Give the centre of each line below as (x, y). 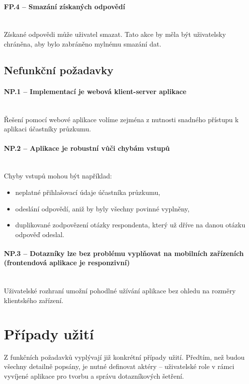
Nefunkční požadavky (59, 70)
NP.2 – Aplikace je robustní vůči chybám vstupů (87, 148)
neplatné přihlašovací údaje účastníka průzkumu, (88, 192)
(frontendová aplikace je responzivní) (67, 263)
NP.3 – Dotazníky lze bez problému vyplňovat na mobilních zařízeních (124, 253)
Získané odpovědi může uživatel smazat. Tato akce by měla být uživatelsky (115, 34)
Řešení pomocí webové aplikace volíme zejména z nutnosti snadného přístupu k (121, 119)
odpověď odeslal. (40, 234)
